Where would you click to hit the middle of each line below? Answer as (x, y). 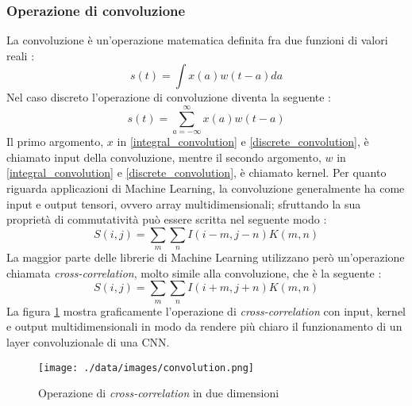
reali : (21, 55)
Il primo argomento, (55, 142)
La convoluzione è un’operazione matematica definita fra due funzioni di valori (197, 40)
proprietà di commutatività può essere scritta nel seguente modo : (167, 219)
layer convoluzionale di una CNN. (88, 341)
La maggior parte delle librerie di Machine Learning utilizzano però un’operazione (206, 257)
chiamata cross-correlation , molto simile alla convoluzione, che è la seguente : (194, 272)
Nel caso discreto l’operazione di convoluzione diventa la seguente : (169, 97)
